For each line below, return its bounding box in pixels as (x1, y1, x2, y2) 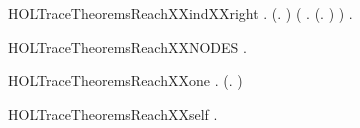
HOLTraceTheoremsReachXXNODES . (8, 36, 247, 57)
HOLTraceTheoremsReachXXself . (8, 103, 218, 124)
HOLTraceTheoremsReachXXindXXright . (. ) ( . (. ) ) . (8, 3, 353, 23)
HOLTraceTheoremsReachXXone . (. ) (8, 70, 243, 91)
